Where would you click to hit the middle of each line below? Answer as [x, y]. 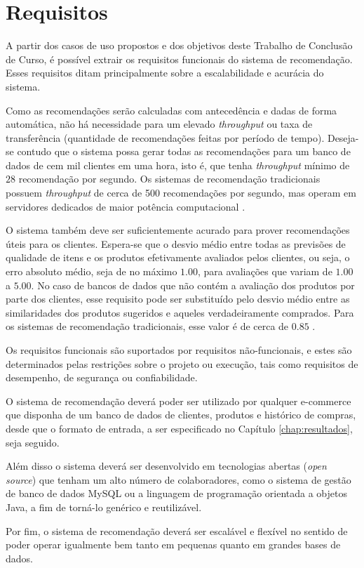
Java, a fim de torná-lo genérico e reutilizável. [104, 507]
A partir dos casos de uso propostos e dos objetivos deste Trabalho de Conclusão [179, 45]
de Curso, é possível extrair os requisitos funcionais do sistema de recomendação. [179, 59]
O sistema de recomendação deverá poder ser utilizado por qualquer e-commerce [178, 401]
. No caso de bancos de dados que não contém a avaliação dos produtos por [193, 285]
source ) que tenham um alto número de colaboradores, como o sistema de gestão [178, 479]
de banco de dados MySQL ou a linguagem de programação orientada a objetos [176, 493]
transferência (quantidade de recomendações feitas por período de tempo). [165, 137]
